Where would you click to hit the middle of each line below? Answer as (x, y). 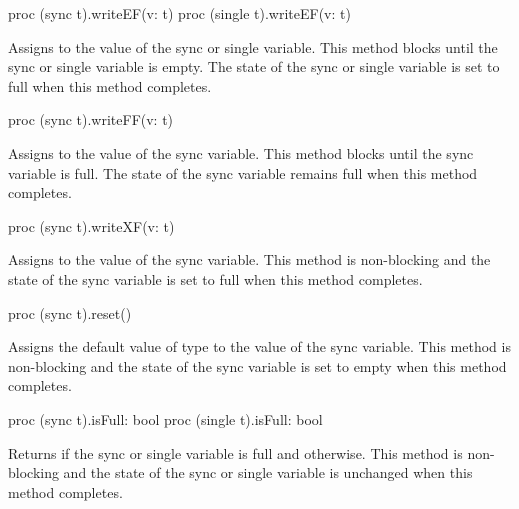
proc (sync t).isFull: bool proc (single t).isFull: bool (165, 418)
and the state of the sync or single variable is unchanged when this (268, 472)
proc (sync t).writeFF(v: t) (91, 119)
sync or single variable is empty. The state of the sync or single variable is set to (254, 66)
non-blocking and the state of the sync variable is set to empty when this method (257, 365)
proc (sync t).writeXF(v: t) (91, 225)
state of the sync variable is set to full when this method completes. (215, 278)
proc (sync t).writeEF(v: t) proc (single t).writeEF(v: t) (179, 13)
